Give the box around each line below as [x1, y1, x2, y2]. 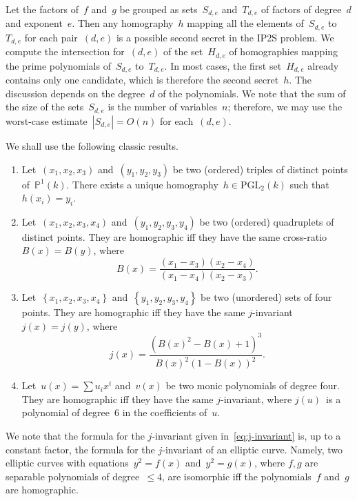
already [307, 58, 339, 72]
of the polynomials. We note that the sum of [158, 86, 346, 100]
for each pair [24, 30, 78, 44]
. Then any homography [72, 16, 174, 30]
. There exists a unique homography [66, 177, 218, 191]
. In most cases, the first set [164, 58, 282, 72]
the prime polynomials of [6, 58, 111, 72]
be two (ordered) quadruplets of [199, 214, 334, 228]
